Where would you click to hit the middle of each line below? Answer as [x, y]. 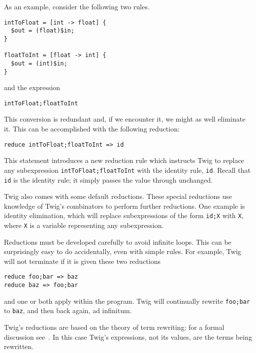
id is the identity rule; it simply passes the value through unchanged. [108, 179]
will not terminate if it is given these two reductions [82, 261]
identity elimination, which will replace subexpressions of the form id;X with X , [124, 215]
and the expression [32, 87]
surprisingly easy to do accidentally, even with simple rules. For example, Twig [123, 251]
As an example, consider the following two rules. [77, 6]
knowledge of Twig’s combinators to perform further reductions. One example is [125, 206]
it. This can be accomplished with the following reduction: [92, 129]
